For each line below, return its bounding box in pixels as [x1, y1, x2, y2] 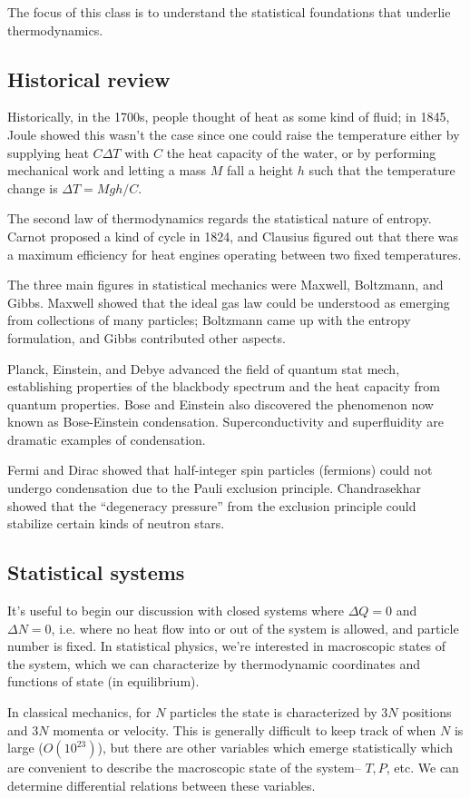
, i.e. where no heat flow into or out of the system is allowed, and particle [51, 618, 459, 637]
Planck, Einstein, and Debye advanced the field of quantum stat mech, [7, 359, 400, 378]
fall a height [227, 161, 294, 180]
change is [7, 178, 58, 197]
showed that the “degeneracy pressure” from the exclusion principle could [7, 496, 416, 515]
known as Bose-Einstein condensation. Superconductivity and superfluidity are [7, 412, 444, 431]
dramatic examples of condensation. [7, 429, 206, 448]
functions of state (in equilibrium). [7, 672, 200, 691]
